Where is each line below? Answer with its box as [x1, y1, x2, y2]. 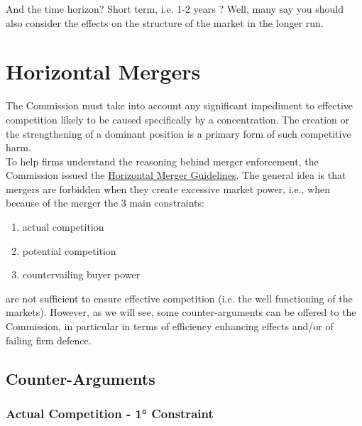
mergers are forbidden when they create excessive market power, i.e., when [6, 181, 331, 196]
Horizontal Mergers [6, 57, 201, 86]
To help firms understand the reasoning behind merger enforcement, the [6, 153, 319, 168]
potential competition [22, 243, 116, 258]
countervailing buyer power [22, 267, 141, 282]
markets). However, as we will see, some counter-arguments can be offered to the [6, 305, 356, 319]
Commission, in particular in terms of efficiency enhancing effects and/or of [6, 319, 334, 334]
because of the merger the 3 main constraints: [6, 195, 204, 210]
